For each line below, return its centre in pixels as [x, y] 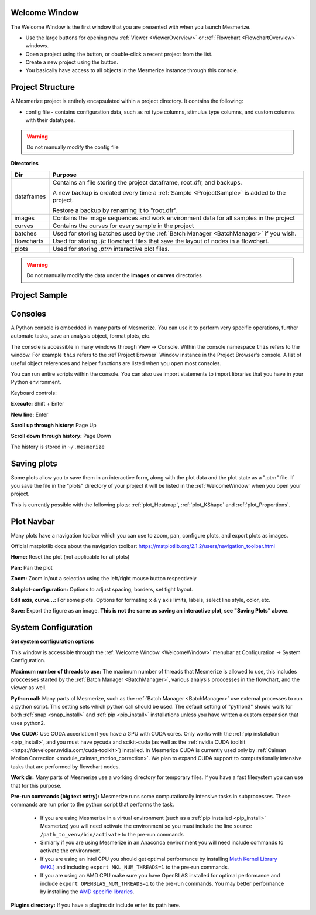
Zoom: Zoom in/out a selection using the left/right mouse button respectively [104, 579]
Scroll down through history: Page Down [61, 436]
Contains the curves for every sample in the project [123, 226]
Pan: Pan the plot [32, 567]
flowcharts [29, 241]
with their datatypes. [50, 120]
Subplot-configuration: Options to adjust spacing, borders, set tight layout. [102, 589]
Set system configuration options [52, 641]
